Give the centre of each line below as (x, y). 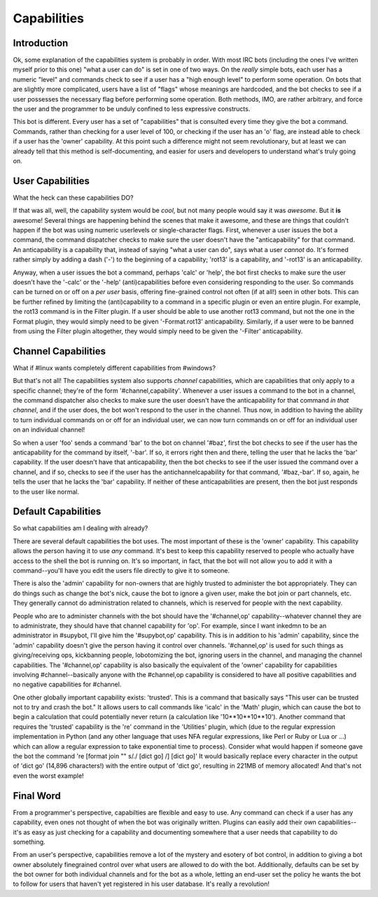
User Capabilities (51, 181)
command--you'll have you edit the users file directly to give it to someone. (121, 571)
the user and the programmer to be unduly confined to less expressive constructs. (132, 109)
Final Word (37, 796)
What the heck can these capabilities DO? (73, 197)
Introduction (41, 43)
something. (29, 842)
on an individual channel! (49, 430)
